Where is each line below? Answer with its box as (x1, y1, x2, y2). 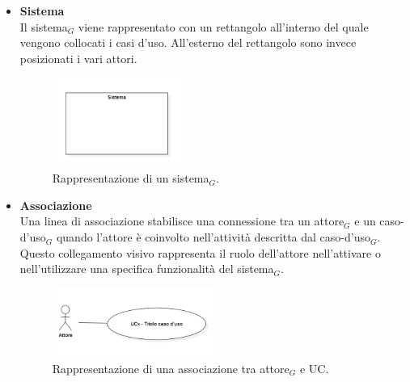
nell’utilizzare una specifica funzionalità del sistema (19, 260, 274, 277)
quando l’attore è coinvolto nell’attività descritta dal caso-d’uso (56, 229, 370, 246)
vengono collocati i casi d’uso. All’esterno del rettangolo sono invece (19, 34, 357, 51)
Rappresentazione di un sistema (52, 170, 209, 187)
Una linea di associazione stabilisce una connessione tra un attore (19, 212, 344, 229)
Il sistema (19, 18, 68, 35)
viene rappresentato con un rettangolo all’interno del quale (78, 18, 369, 35)
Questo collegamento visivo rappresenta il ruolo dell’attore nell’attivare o (19, 244, 381, 261)
